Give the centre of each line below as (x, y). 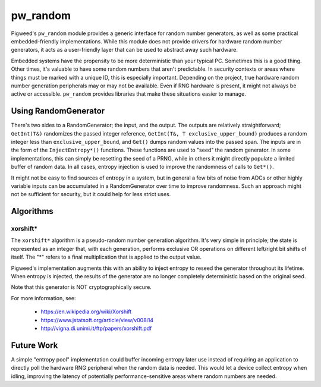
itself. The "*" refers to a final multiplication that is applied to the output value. (106, 257)
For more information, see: (43, 298)
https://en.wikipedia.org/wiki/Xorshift (86, 312)
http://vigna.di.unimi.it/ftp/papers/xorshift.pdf (96, 328)
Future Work (34, 345)
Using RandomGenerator (58, 111)
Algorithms (32, 211)
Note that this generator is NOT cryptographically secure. (81, 287)
